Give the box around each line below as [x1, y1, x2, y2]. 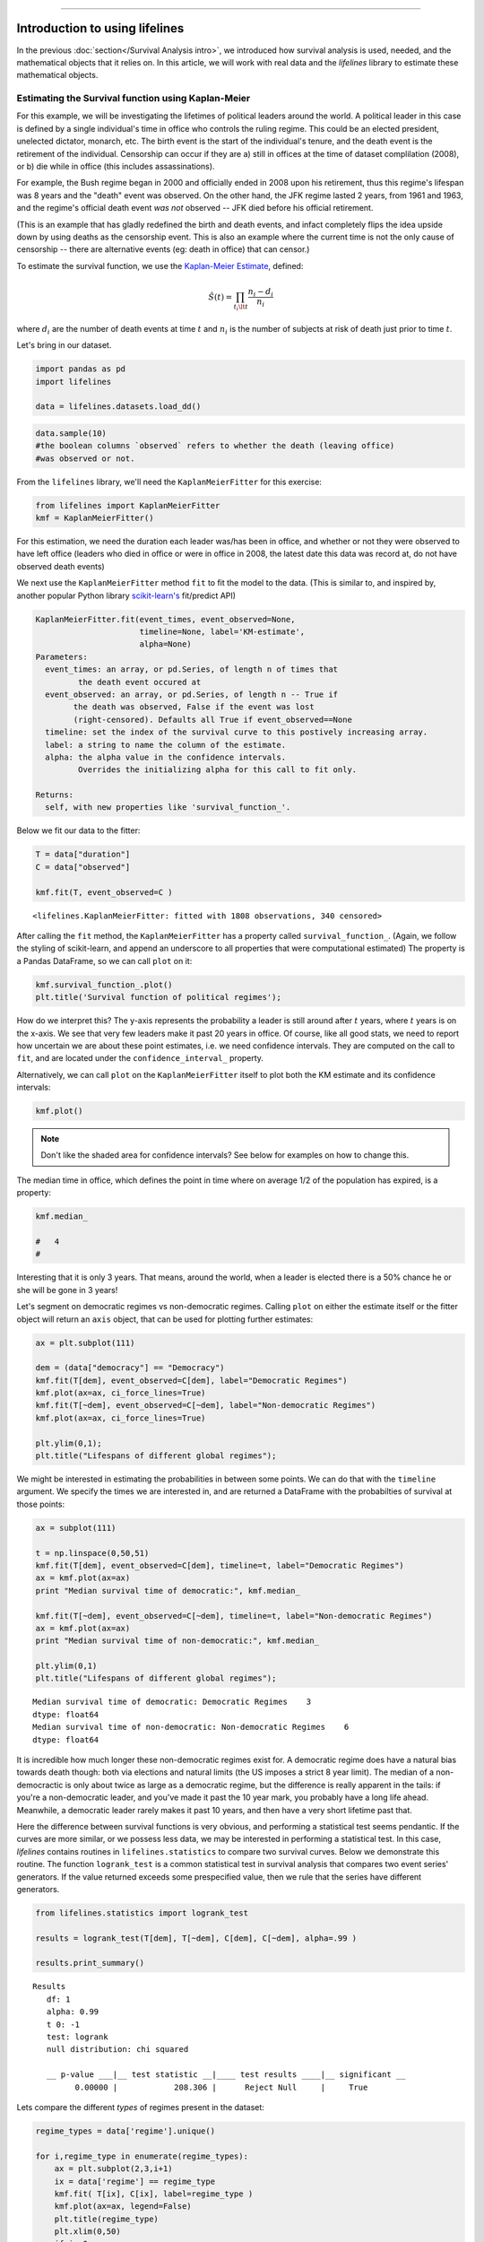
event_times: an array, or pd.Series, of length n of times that [45, 665, 339, 674]
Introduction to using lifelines [16, 21, 185, 36]
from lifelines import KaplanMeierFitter [35, 500, 220, 510]
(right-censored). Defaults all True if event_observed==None [73, 714, 353, 725]
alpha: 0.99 [46, 2007, 99, 2017]
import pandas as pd [35, 364, 125, 374]
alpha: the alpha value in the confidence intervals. [45, 752, 287, 762]
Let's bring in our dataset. [16, 340, 112, 351]
